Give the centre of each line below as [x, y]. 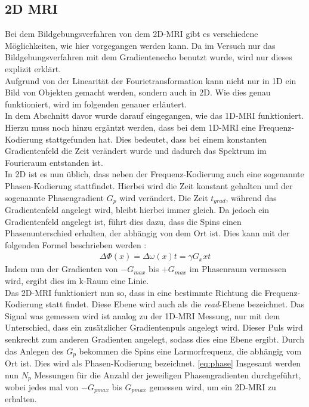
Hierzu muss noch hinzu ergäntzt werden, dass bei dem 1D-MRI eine [130, 127]
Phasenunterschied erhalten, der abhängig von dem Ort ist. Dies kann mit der [147, 233]
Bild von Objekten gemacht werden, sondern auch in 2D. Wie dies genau [138, 92]
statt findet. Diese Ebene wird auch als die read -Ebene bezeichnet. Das [175, 304]
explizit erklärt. [33, 68]
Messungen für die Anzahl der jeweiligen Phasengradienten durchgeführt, [168, 374]
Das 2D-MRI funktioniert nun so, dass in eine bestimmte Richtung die [133, 292]
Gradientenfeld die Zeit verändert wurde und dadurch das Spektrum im [136, 151]
